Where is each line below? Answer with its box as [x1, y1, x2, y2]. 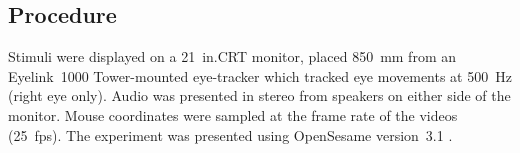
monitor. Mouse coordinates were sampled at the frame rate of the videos [8, 104, 458, 125]
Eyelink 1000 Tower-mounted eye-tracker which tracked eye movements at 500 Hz [8, 65, 512, 86]
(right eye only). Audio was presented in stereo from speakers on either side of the [8, 85, 511, 106]
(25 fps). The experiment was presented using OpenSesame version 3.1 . [8, 124, 453, 145]
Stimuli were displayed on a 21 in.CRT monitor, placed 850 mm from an [8, 46, 456, 67]
